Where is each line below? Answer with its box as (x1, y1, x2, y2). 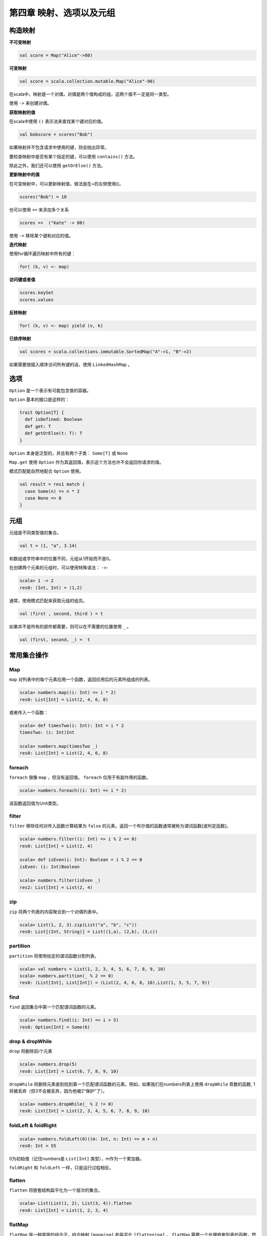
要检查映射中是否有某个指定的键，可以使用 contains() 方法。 (9, 153, 138, 159)
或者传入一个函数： (9, 709, 48, 715)
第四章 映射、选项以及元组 (9, 7, 116, 18)
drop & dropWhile (9, 1038, 52, 1045)
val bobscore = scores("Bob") (19, 132, 93, 137)
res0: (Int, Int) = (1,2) (19, 585, 83, 590)
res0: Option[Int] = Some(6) (19, 1024, 90, 1030)
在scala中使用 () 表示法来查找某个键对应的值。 (9, 119, 106, 125)
